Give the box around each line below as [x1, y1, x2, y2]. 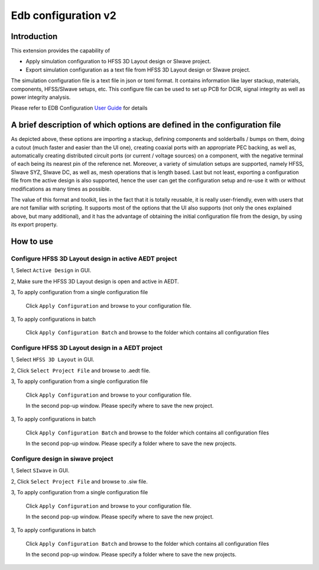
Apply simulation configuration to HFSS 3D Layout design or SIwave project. [25, 58, 211, 65]
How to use [11, 237, 53, 247]
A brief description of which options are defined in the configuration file [11, 120, 281, 130]
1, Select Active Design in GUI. [11, 267, 92, 274]
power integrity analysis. [11, 94, 71, 101]
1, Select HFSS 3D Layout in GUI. [11, 356, 95, 363]
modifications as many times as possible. [11, 185, 112, 192]
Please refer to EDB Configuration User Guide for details [11, 104, 148, 112]
